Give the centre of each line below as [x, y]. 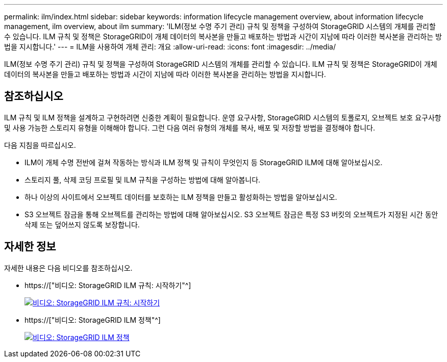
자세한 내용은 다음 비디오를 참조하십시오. [68, 268]
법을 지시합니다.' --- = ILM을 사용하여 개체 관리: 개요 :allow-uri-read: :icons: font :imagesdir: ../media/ [170, 47]
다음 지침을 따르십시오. [40, 145]
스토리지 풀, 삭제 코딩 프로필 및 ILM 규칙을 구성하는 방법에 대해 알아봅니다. [143, 179]
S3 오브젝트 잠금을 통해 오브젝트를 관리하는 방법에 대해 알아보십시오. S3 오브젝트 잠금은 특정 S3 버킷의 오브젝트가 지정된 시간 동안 [231, 214]
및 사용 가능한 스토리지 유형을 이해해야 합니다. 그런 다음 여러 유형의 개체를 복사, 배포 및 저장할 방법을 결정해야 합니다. [190, 127]
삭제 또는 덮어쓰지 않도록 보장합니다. [82, 224]
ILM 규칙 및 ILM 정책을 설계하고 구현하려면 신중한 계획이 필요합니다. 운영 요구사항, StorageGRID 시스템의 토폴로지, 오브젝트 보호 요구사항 [223, 117]
